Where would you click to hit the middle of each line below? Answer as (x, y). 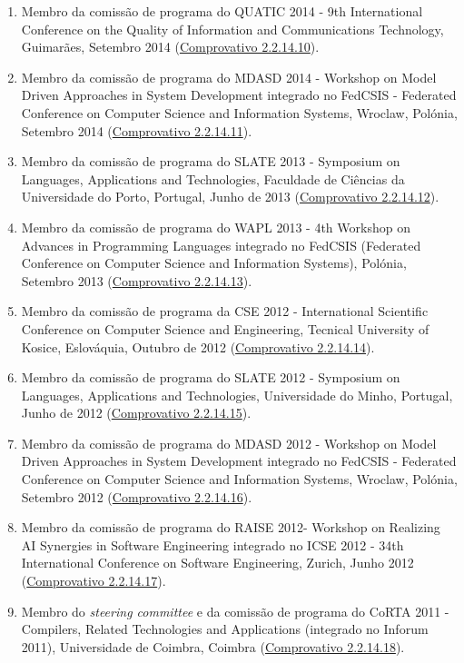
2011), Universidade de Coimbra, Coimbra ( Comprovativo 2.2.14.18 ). (213, 646)
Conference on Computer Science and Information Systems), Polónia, (214, 263)
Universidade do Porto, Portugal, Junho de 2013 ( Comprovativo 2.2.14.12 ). (230, 197)
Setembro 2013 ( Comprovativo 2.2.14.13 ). (137, 280)
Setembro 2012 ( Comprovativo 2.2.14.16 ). (137, 496)
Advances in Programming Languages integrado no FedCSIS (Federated (221, 245)
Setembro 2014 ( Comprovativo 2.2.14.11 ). (137, 130)
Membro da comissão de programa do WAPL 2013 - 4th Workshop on (216, 227)
